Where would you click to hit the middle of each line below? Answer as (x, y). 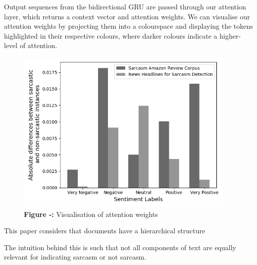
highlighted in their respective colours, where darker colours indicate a (111, 35)
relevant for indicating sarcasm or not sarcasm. (75, 257)
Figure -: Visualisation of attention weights (91, 214)
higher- (230, 35)
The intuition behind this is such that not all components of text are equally (120, 247)
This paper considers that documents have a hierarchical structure (105, 231)
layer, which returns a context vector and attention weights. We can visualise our (127, 16)
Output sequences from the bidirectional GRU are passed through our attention (125, 6)
